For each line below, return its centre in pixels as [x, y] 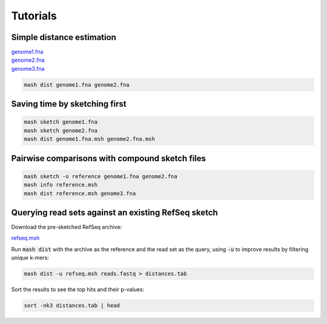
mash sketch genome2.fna [61, 131]
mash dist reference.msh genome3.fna [80, 193]
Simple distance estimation [64, 37]
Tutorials [34, 16]
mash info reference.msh [61, 185]
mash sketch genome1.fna [61, 122]
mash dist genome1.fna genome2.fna [77, 84]
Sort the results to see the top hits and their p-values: [78, 289]
